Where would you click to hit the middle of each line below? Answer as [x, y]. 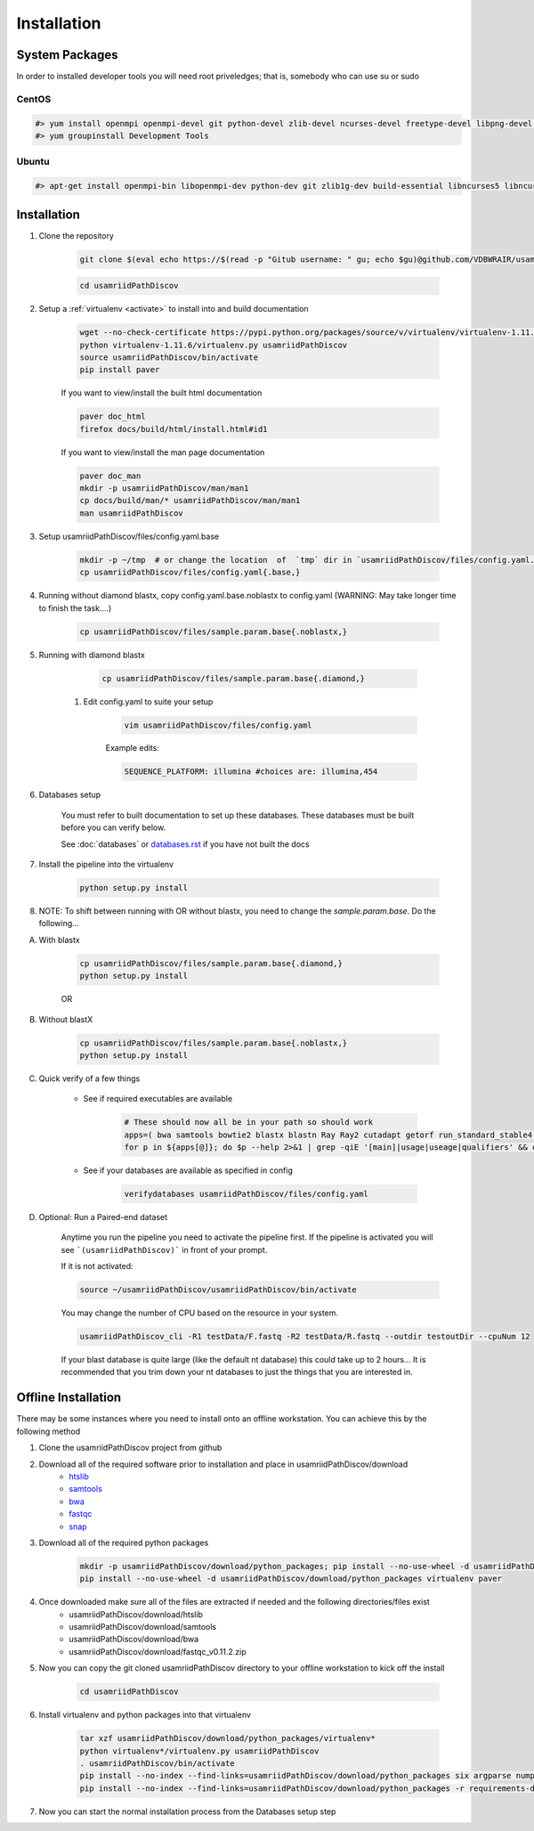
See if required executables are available [158, 1099]
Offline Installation [69, 1398]
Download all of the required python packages [124, 1542]
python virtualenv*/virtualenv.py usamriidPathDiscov [199, 1751]
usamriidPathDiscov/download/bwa [134, 1640]
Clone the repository [77, 235]
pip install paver [120, 370]
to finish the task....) [75, 608]
